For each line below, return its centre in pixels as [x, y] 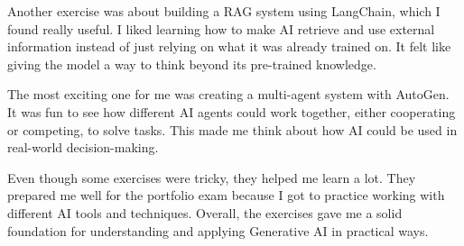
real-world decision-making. [83, 147]
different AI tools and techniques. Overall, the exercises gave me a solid [205, 212]
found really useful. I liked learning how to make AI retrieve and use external [221, 28]
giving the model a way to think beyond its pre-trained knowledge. [192, 64]
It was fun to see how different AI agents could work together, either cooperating [232, 111]
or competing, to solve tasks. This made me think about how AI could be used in [232, 129]
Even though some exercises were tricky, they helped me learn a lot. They [212, 177]
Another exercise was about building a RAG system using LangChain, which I [224, 11]
